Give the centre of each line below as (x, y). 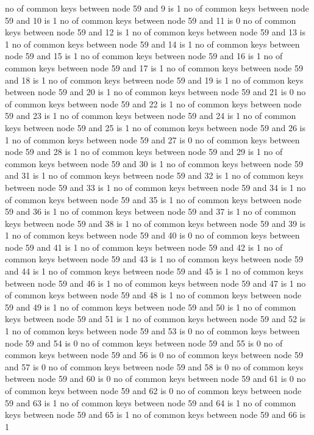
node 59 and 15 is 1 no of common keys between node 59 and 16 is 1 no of (144, 56)
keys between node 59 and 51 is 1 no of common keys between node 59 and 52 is (155, 319)
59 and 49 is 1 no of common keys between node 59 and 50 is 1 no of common (151, 307)
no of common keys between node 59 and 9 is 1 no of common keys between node (157, 8)
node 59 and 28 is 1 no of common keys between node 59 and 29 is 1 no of (144, 152)
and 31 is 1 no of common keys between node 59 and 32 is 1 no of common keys (154, 175)
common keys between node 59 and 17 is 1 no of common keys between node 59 (154, 67)
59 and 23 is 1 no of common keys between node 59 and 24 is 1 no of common (151, 116)
